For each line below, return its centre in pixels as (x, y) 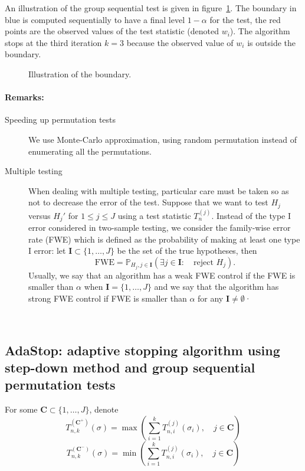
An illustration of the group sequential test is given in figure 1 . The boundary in (151, 8)
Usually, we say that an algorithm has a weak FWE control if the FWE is (162, 275)
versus (40, 215)
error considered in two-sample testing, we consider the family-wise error (160, 228)
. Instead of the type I (251, 215)
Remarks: (24, 97)
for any (211, 298)
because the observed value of (180, 42)
